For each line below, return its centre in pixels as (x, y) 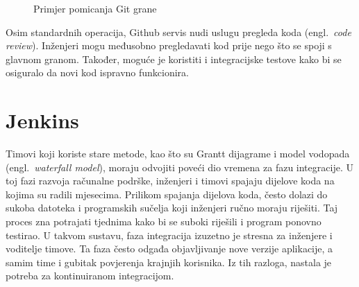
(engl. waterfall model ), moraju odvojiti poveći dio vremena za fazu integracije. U (179, 167)
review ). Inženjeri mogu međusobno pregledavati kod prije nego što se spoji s (169, 45)
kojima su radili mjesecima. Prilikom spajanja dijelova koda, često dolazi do (167, 194)
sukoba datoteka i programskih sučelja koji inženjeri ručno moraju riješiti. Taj (172, 208)
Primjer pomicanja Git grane (95, 8)
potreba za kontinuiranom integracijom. (90, 276)
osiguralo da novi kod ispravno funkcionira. (97, 72)
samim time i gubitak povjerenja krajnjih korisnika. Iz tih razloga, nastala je (169, 262)
